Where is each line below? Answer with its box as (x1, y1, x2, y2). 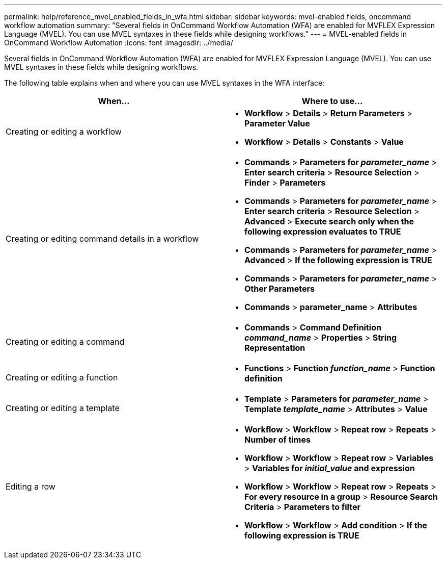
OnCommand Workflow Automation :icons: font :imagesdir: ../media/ (4, 38, 233, 47)
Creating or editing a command (6, 337, 125, 347)
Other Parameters (244, 284, 315, 294)
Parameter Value (244, 118, 310, 129)
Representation (244, 343, 305, 353)
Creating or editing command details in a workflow (6, 234, 199, 244)
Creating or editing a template (6, 403, 120, 413)
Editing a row (6, 481, 55, 492)
